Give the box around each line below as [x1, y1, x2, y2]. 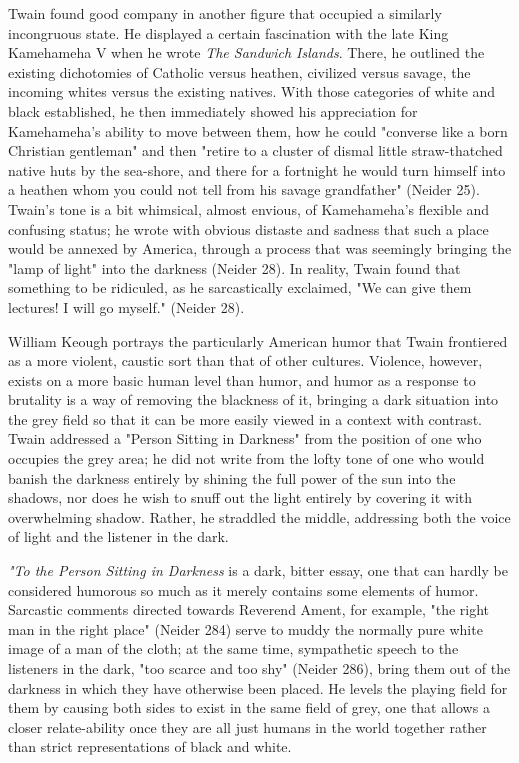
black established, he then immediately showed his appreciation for [8, 100, 418, 121]
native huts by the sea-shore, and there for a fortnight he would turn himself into [8, 159, 506, 180]
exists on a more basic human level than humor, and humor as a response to [8, 369, 476, 390]
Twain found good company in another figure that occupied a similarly [8, 3, 442, 23]
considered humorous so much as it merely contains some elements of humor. [8, 579, 479, 600]
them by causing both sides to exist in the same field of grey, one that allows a [8, 697, 490, 718]
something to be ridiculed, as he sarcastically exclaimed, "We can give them [8, 277, 472, 298]
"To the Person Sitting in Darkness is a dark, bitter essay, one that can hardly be [8, 560, 508, 581]
